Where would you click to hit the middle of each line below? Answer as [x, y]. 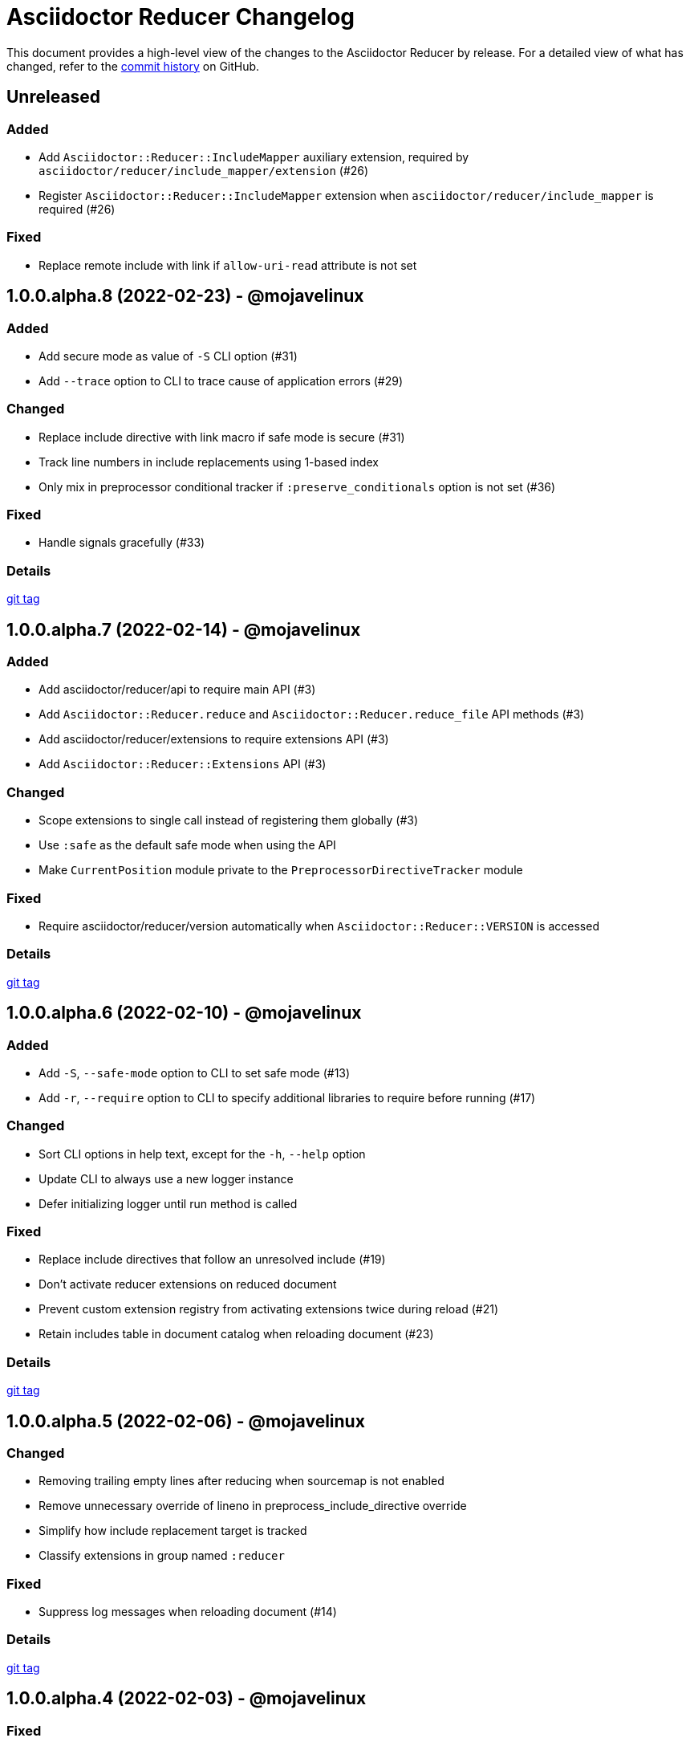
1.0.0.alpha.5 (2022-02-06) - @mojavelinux [186, 1421]
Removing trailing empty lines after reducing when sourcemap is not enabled [241, 1481]
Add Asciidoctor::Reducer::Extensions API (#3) [183, 764]
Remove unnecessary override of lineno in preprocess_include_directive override [253, 1506]
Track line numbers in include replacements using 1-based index [209, 462]
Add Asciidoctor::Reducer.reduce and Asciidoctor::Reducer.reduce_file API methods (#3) [312, 714]
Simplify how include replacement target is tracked [173, 1531]
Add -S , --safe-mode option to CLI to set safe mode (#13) [195, 1072]
